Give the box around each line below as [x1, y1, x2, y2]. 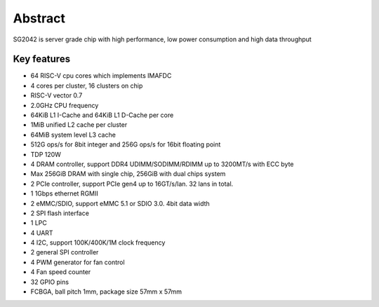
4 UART [30, 228, 53, 237]
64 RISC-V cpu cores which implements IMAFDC [30, 71, 172, 80]
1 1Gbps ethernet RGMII [30, 189, 98, 198]
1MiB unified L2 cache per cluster [30, 121, 128, 129]
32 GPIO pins [30, 278, 69, 286]
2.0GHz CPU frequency [30, 101, 99, 109]
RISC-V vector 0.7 [30, 91, 83, 100]
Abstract [13, 11, 66, 26]
